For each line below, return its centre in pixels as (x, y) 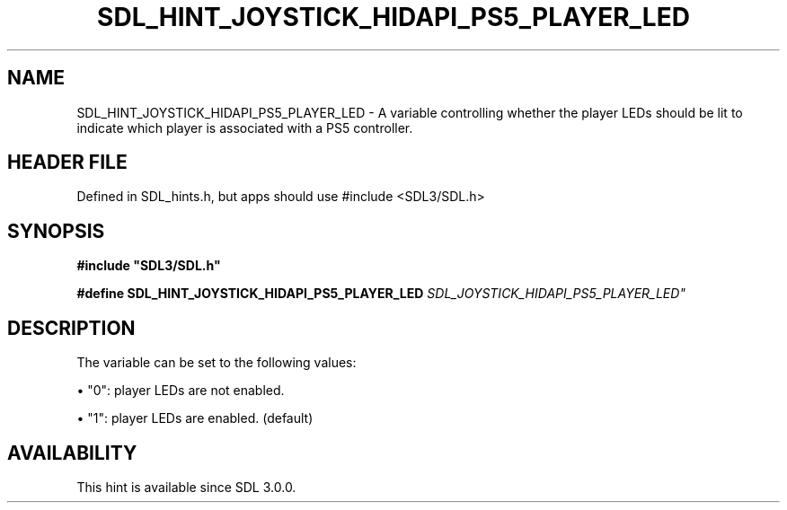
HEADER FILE (67, 163)
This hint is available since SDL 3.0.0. (186, 487)
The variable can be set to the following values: (217, 363)
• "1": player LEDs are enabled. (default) (195, 418)
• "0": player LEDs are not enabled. (181, 391)
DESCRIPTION (71, 328)
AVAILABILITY (72, 453)
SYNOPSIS (56, 231)
